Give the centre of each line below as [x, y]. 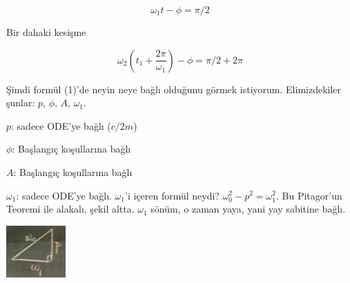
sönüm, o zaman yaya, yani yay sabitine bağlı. [248, 209]
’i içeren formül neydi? [172, 195]
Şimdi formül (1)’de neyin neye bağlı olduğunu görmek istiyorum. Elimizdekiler [174, 89]
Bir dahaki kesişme [46, 32]
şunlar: [21, 103]
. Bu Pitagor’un [309, 195]
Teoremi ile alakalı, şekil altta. [70, 209]
